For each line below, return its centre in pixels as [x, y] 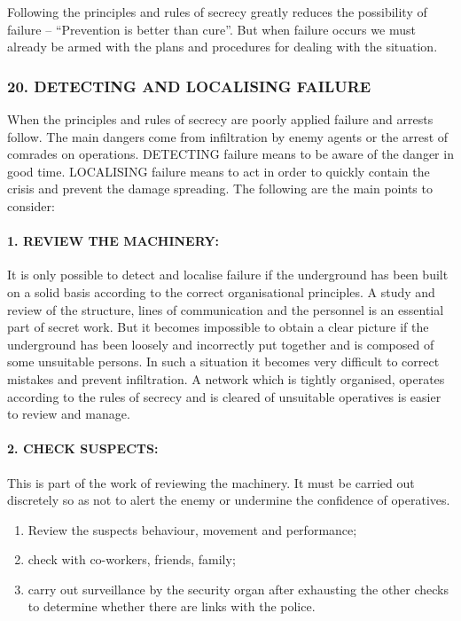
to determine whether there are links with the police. [172, 606]
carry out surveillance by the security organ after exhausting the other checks [238, 589]
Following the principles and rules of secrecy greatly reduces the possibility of [217, 12]
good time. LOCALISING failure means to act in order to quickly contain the [219, 171]
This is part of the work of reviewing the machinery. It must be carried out [211, 482]
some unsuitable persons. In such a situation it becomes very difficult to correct [223, 362]
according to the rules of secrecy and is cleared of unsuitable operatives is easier [224, 396]
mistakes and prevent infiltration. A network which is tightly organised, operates [226, 378]
